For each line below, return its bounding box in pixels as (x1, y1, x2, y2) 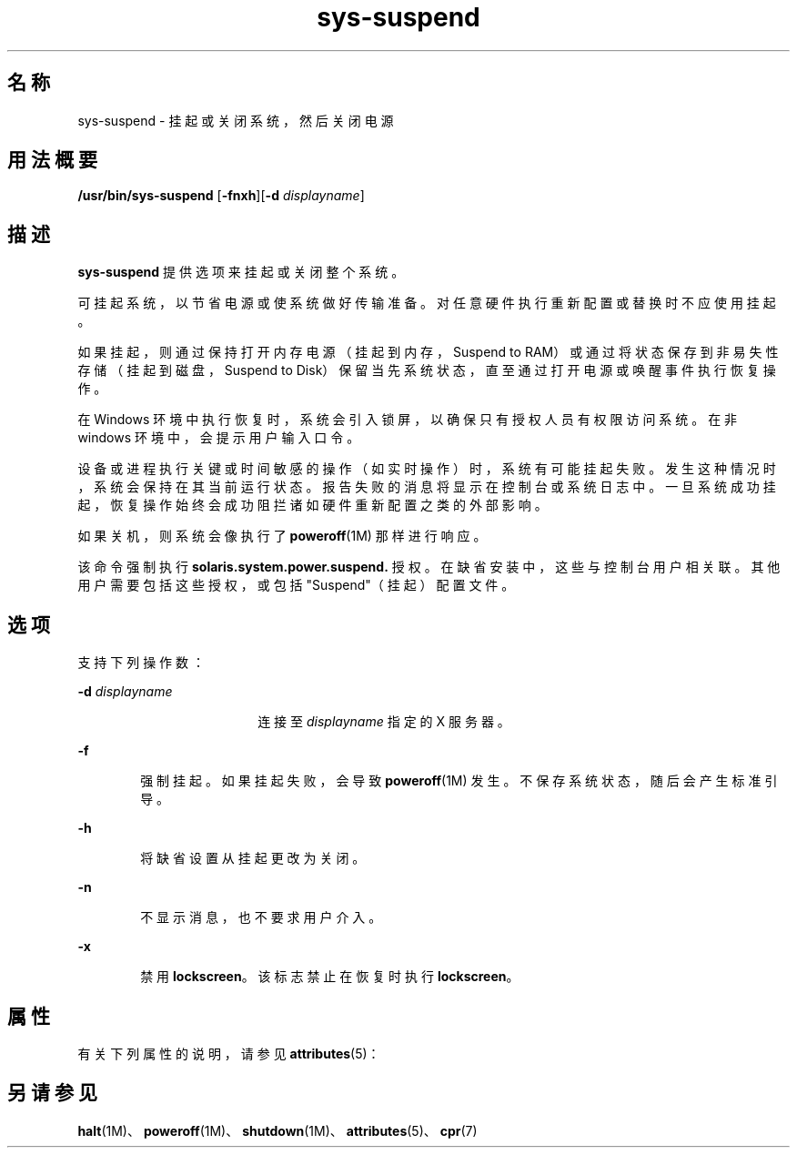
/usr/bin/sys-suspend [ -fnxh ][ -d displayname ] (77, 187, 365, 204)
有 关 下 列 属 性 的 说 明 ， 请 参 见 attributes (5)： (77, 1045, 380, 1061)
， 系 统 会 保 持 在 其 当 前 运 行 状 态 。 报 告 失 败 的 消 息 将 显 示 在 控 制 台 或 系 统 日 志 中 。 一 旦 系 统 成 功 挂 (77, 479, 776, 495)
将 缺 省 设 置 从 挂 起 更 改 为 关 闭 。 (140, 850, 366, 866)
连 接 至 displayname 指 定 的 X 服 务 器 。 (257, 714, 510, 730)
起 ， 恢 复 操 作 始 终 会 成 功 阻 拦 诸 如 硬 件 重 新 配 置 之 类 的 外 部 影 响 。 (77, 497, 548, 513)
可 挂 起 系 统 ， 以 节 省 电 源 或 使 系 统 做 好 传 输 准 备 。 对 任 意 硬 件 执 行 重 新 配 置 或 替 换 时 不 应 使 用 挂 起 (77, 295, 776, 311)
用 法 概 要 (7, 148, 97, 172)
